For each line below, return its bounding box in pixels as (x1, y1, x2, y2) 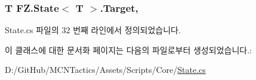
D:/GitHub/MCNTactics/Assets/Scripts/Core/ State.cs (5, 63, 206, 76)
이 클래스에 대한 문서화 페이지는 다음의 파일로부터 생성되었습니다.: (5, 43, 252, 56)
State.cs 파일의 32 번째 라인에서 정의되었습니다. (5, 24, 181, 36)
